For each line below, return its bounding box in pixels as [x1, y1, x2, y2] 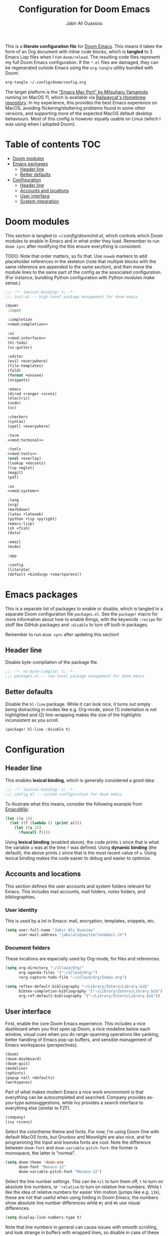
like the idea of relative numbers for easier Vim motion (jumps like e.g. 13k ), [5, 1189, 161, 1195]
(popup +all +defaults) [5, 1075, 55, 1080]
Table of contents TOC [5, 139, 101, 150]
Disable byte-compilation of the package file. [5, 659, 99, 665]
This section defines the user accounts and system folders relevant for [5, 883, 151, 889]
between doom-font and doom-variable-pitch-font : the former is [5, 1145, 138, 1151]
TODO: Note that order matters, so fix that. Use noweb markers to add [5, 253, 147, 259]
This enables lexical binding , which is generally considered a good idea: [5, 777, 155, 783]
